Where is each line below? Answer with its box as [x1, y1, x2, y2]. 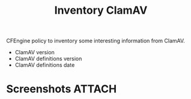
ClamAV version [14, 49, 55, 56]
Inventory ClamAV [54, 4, 148, 17]
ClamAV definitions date [14, 61, 75, 69]
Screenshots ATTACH [6, 82, 117, 96]
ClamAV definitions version [14, 55, 82, 63]
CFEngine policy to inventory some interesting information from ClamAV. [6, 37, 185, 45]
